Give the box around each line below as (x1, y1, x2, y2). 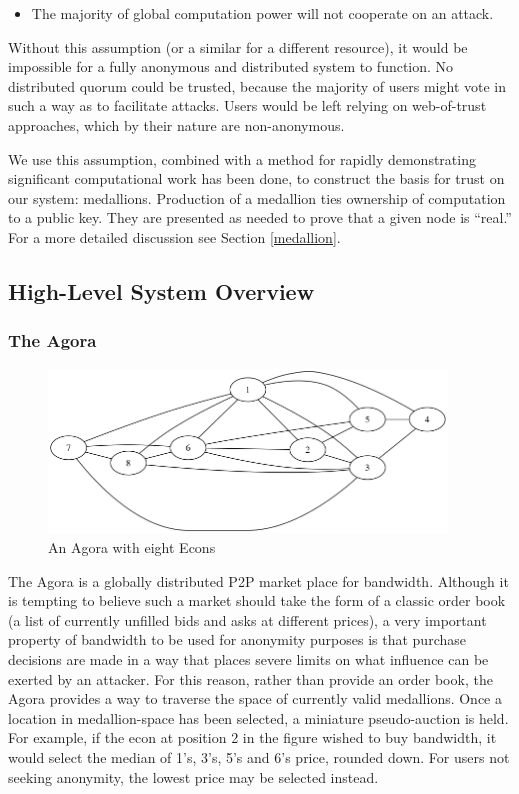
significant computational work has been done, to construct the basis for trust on (8, 168, 505, 189)
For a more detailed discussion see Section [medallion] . (8, 226, 341, 247)
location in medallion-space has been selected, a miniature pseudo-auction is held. (8, 707, 509, 728)
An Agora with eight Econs (48, 537, 216, 557)
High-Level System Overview (8, 275, 315, 306)
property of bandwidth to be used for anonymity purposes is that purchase (8, 629, 466, 650)
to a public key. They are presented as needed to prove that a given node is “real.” (8, 207, 512, 228)
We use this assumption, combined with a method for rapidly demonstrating (8, 148, 476, 169)
